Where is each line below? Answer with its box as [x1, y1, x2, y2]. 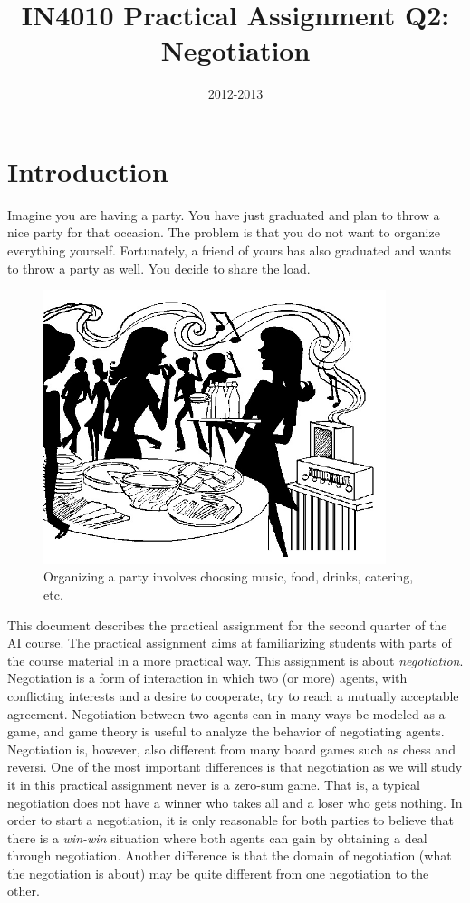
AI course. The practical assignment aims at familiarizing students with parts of [7, 633, 452, 652]
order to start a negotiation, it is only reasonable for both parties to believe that [7, 811, 454, 830]
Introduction [7, 152, 168, 189]
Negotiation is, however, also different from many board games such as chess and [7, 739, 456, 758]
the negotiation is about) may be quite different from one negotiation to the [7, 863, 429, 882]
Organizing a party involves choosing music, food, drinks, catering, [43, 567, 414, 586]
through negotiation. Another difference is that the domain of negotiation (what [7, 846, 452, 865]
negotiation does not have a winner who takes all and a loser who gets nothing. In [7, 793, 463, 812]
